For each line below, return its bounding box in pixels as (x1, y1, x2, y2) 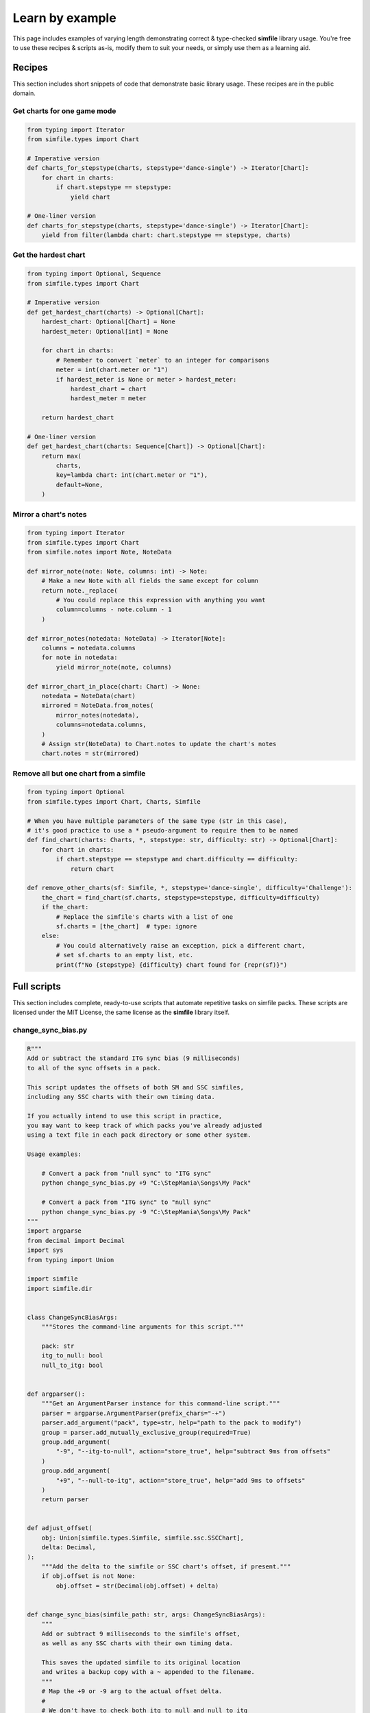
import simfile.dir (27, 1285, 92, 1292)
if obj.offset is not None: (41, 1573, 136, 1580)
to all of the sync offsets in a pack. (27, 1064, 161, 1072)
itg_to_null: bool (41, 1352, 103, 1359)
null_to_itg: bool (41, 1361, 103, 1369)
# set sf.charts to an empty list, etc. (56, 951, 194, 959)
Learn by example (12, 10, 116, 25)
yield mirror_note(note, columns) (56, 663, 172, 671)
